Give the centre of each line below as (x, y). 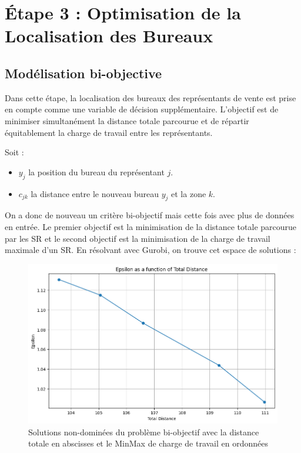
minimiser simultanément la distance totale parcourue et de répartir (127, 120)
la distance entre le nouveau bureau (95, 193)
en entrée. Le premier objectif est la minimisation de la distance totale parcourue (151, 226)
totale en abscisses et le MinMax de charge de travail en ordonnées (148, 443)
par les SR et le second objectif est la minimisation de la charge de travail (138, 238)
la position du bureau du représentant (96, 171)
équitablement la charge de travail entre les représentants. (109, 132)
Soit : (14, 152)
